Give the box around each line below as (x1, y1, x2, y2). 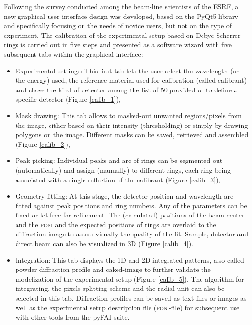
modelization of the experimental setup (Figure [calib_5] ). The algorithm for (15, 273, 244, 284)
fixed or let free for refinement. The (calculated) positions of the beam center (15, 210, 245, 220)
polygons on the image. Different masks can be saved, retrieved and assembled (15, 129, 249, 140)
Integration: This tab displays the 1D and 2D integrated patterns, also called (15, 254, 244, 265)
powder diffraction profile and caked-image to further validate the (15, 264, 211, 274)
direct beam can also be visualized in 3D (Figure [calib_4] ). (15, 238, 193, 249)
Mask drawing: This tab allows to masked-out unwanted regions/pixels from (15, 110, 242, 120)
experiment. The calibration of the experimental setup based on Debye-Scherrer (4, 30, 241, 40)
